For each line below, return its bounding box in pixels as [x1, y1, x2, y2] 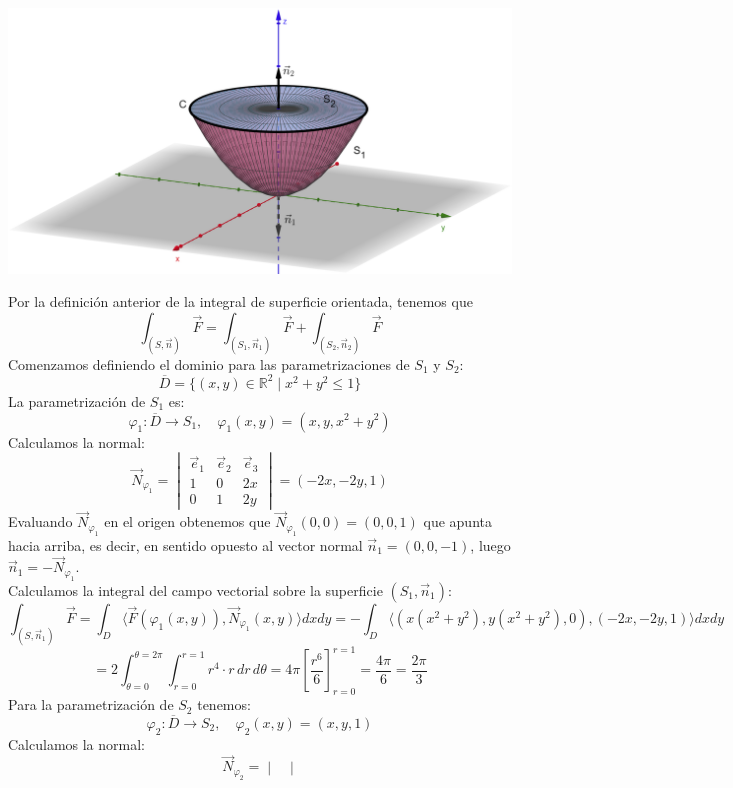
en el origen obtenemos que [104, 511, 271, 532]
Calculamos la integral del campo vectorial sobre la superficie [8, 579, 383, 600]
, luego [470, 534, 511, 555]
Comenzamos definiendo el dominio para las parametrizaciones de [8, 353, 410, 374]
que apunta [423, 511, 492, 532]
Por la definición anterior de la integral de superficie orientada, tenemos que [8, 291, 473, 312]
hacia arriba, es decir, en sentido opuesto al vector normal [8, 534, 363, 555]
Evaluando [8, 511, 73, 532]
